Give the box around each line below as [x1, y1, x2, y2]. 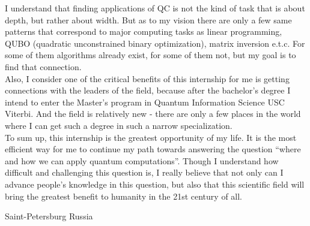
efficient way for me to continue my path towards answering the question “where [5, 143, 301, 155]
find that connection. [5, 60, 82, 73]
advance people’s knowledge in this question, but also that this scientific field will [5, 177, 305, 190]
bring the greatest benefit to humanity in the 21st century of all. [5, 189, 243, 202]
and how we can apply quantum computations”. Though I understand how [5, 154, 279, 167]
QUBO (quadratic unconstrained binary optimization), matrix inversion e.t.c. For [5, 37, 305, 49]
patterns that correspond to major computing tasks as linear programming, [5, 25, 282, 38]
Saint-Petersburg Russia [5, 210, 93, 222]
